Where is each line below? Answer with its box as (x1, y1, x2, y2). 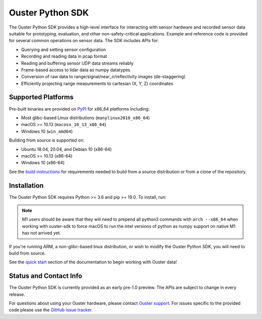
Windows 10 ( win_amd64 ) (21, 128, 73, 134)
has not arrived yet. (22, 230, 61, 236)
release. (9, 291, 25, 297)
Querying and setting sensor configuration (21, 47, 106, 52)
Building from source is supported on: (9, 137, 85, 143)
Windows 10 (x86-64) (21, 160, 65, 166)
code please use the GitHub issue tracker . (9, 307, 93, 313)
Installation (9, 181, 44, 190)
